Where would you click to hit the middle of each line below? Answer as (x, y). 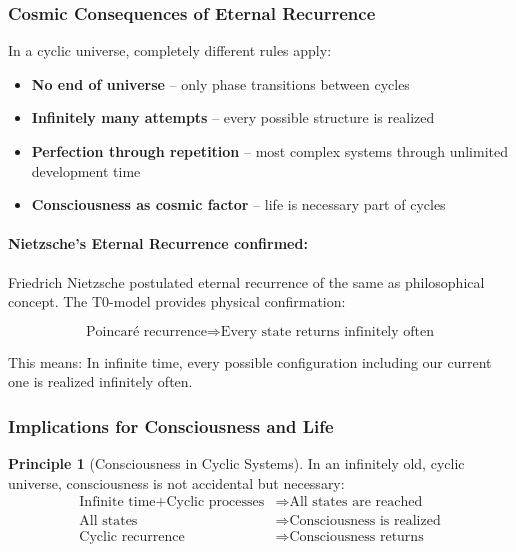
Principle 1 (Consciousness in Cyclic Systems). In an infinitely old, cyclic (236, 463)
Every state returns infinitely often (327, 331)
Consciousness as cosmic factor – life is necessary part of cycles (238, 204)
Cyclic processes (215, 502)
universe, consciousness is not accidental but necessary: (176, 482)
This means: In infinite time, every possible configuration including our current (250, 361)
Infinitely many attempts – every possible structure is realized (233, 117)
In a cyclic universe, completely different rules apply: (170, 50)
